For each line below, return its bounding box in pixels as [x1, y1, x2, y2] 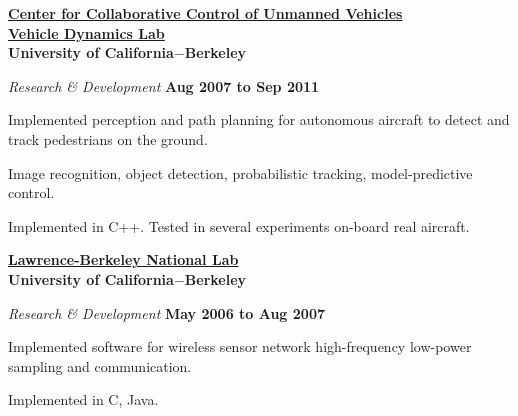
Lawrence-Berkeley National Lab [8, 249, 239, 270]
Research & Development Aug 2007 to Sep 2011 [8, 75, 320, 96]
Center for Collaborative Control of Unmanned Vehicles [8, 3, 403, 23]
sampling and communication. [8, 355, 192, 376]
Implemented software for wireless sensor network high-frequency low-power [8, 336, 472, 357]
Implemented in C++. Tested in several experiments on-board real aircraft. [8, 215, 470, 236]
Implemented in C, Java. [8, 389, 159, 410]
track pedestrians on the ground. [8, 128, 208, 149]
